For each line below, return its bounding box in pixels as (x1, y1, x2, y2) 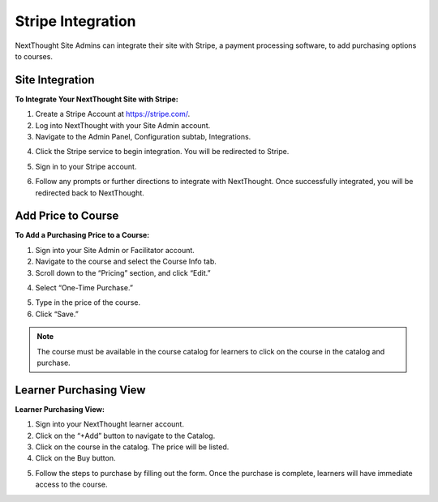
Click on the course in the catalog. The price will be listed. (35, 442, 230, 452)
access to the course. (35, 479, 108, 490)
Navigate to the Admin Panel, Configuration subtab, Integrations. (35, 132, 251, 142)
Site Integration (15, 73, 95, 87)
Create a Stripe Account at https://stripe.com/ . (35, 109, 191, 119)
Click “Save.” (35, 309, 79, 319)
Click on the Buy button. (35, 453, 117, 463)
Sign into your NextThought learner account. (35, 419, 184, 429)
